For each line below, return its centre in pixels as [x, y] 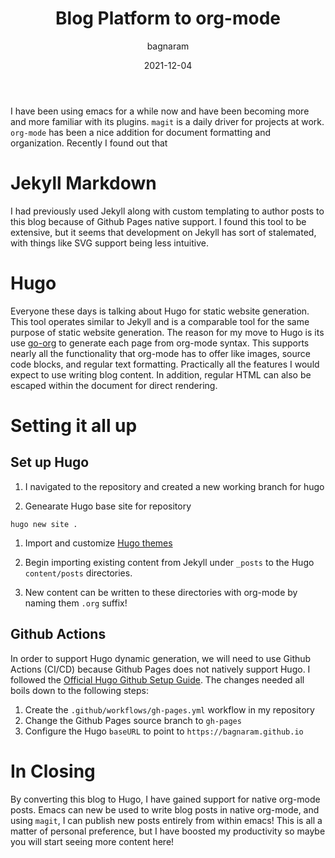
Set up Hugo [50, 462]
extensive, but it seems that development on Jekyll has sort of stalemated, [163, 232]
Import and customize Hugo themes [98, 543]
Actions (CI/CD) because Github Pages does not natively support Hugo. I [160, 669]
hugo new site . [44, 524]
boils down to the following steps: [79, 690]
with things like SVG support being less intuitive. [109, 243]
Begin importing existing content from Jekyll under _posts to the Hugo [169, 562]
